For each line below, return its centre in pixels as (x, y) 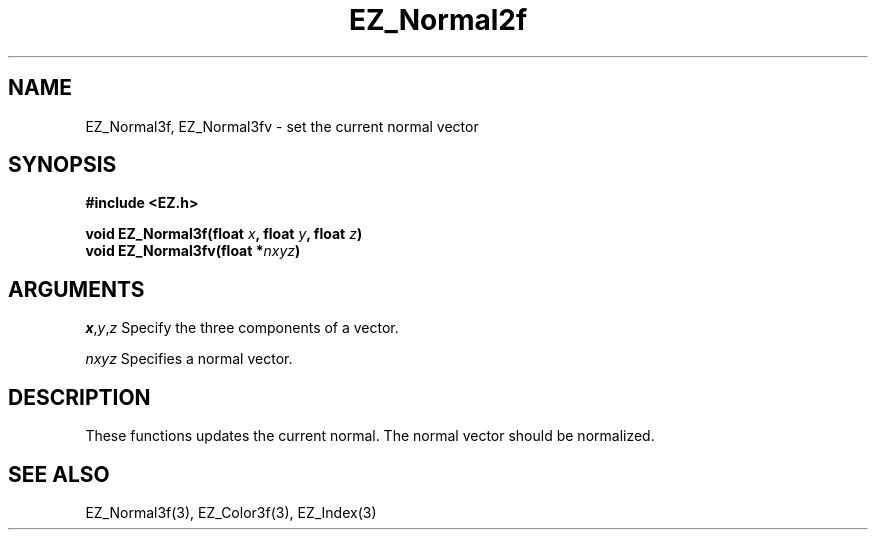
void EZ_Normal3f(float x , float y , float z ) (224, 234)
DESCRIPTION (79, 397)
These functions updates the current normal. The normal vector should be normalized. (370, 436)
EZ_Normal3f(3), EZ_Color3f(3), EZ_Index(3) (231, 512)
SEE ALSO (59, 474)
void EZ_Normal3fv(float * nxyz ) (193, 251)
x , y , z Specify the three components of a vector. (242, 328)
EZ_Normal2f (438, 20)
